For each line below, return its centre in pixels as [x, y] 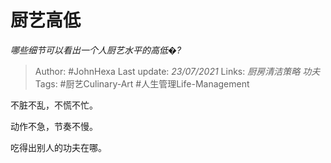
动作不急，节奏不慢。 [54, 126]
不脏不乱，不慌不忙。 [54, 105]
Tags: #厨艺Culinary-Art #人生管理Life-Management [142, 83]
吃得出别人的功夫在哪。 [58, 147]
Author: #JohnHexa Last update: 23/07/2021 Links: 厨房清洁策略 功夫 [177, 71]
